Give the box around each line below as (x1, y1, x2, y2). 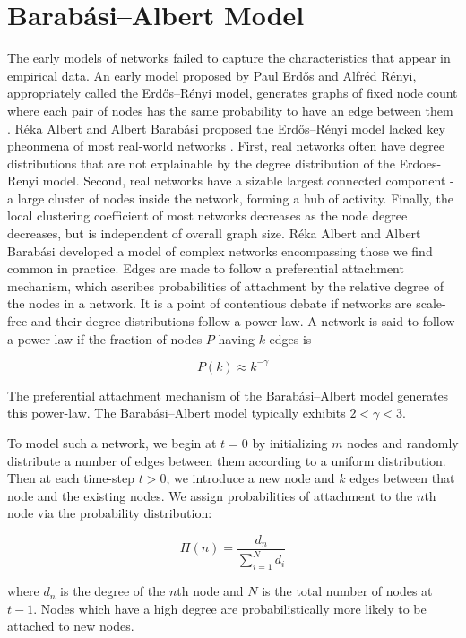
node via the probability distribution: (7, 504, 212, 522)
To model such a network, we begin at (7, 433, 217, 452)
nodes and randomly (347, 433, 459, 452)
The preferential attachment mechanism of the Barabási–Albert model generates (7, 385, 449, 404)
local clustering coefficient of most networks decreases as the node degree (7, 206, 408, 225)
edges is (269, 329, 312, 348)
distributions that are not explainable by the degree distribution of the (7, 153, 395, 172)
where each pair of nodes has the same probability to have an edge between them (7, 100, 453, 119)
